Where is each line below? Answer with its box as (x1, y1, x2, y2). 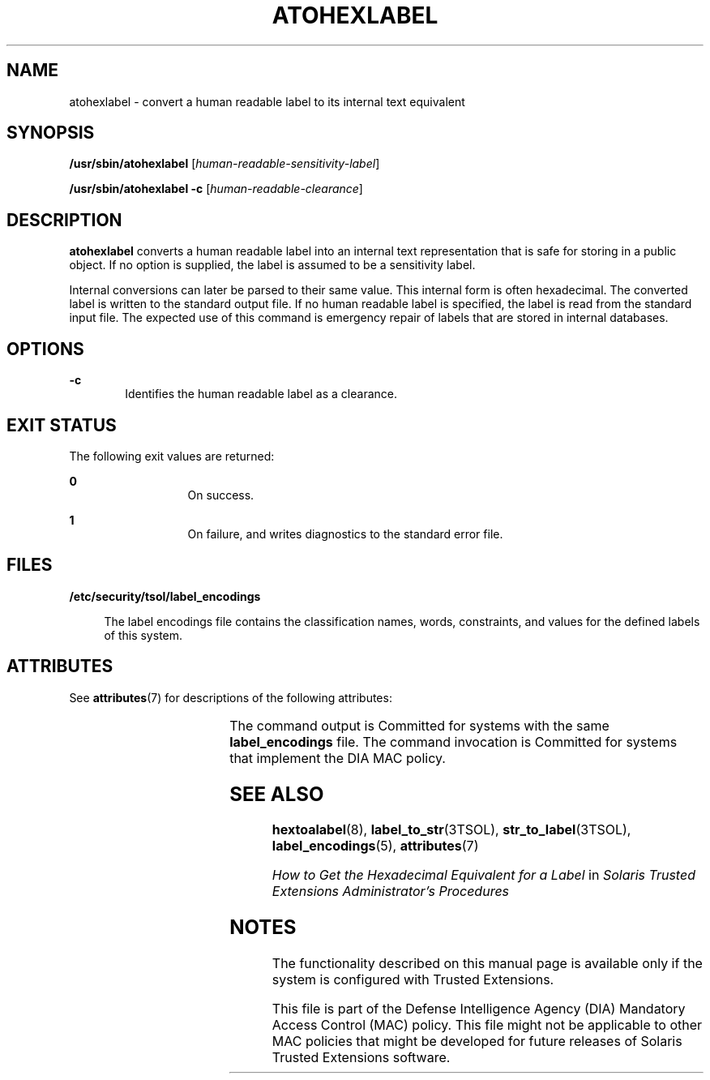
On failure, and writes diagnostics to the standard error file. (187, 526, 503, 541)
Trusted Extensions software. (272, 1049, 451, 1066)
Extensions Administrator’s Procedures (272, 883, 510, 900)
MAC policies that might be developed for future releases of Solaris (272, 1033, 682, 1050)
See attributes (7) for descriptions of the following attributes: (69, 690, 392, 705)
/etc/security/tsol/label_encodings (69, 589, 261, 603)
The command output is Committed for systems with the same (229, 717, 609, 734)
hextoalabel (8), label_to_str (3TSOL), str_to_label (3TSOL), (272, 821, 631, 838)
